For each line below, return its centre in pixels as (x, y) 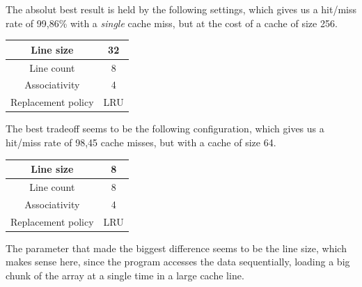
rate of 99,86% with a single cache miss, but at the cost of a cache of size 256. (172, 23)
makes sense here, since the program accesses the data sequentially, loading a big (178, 262)
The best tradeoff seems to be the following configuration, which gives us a (165, 129)
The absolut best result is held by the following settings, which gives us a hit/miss (181, 9)
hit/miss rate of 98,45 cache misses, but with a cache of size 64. (141, 142)
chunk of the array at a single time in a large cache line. (125, 275)
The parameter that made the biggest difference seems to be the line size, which (176, 248)
